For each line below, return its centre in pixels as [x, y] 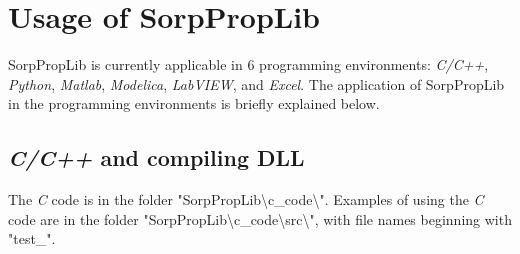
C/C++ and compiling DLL [156, 157]
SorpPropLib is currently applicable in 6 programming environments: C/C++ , [248, 64]
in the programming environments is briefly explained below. [194, 103]
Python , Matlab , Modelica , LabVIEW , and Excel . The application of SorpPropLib [256, 83]
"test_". [32, 238]
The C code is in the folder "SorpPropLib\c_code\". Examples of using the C [246, 199]
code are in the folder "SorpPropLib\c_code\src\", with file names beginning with [260, 218]
